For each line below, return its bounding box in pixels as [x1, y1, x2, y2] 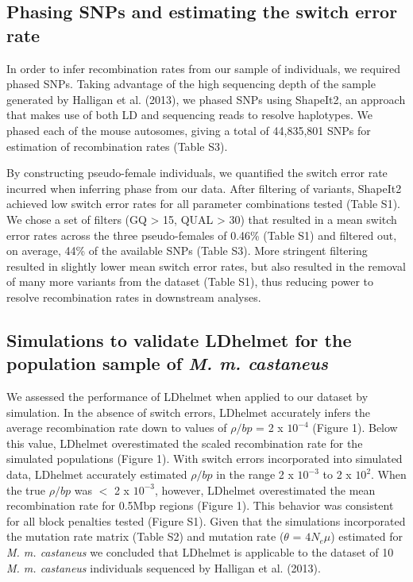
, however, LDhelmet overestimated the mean [154, 481, 376, 498]
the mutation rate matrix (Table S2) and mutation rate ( [6, 528, 284, 545]
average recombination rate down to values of [6, 419, 227, 436]
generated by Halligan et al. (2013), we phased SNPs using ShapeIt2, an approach [6, 91, 406, 107]
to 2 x [322, 466, 352, 483]
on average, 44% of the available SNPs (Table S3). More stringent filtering [6, 242, 368, 259]
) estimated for [330, 528, 403, 545]
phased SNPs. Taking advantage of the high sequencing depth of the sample [6, 75, 376, 92]
